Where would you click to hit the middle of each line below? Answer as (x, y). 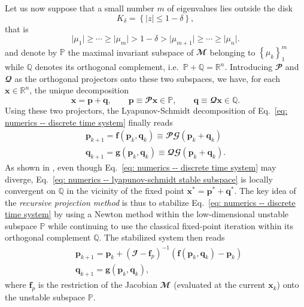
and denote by (31, 52)
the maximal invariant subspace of (131, 52)
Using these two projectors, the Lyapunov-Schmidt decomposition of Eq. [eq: (146, 110)
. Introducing (249, 67)
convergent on (30, 191)
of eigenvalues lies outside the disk (230, 8)
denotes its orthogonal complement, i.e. (107, 67)
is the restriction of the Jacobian (98, 285)
